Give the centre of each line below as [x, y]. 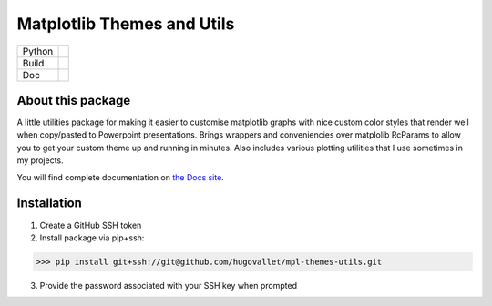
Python [38, 51]
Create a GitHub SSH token [91, 225]
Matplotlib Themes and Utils [126, 24]
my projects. [40, 160]
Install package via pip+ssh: [92, 238]
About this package [74, 100]
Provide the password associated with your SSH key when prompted [169, 285]
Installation [49, 204]
